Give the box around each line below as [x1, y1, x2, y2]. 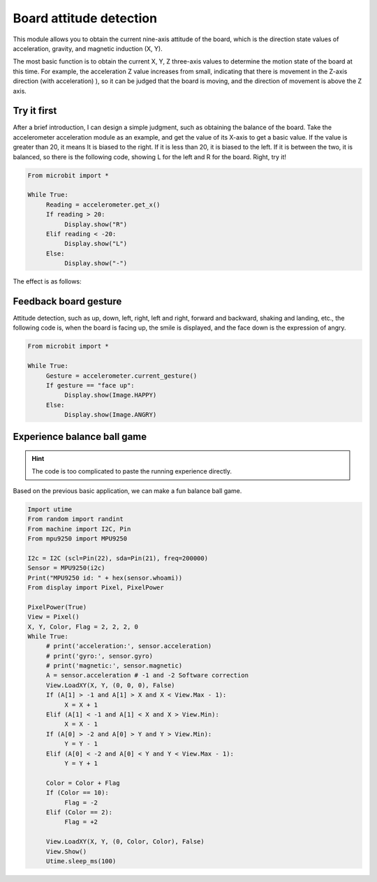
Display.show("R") [64, 220, 128, 228]
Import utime [27, 505, 73, 513]
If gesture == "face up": [45, 381, 135, 389]
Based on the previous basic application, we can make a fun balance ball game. [13, 486, 242, 495]
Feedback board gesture [13, 295, 122, 307]
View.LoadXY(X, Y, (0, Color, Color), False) [45, 838, 205, 846]
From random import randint [27, 515, 124, 523]
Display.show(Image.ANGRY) [64, 411, 157, 419]
